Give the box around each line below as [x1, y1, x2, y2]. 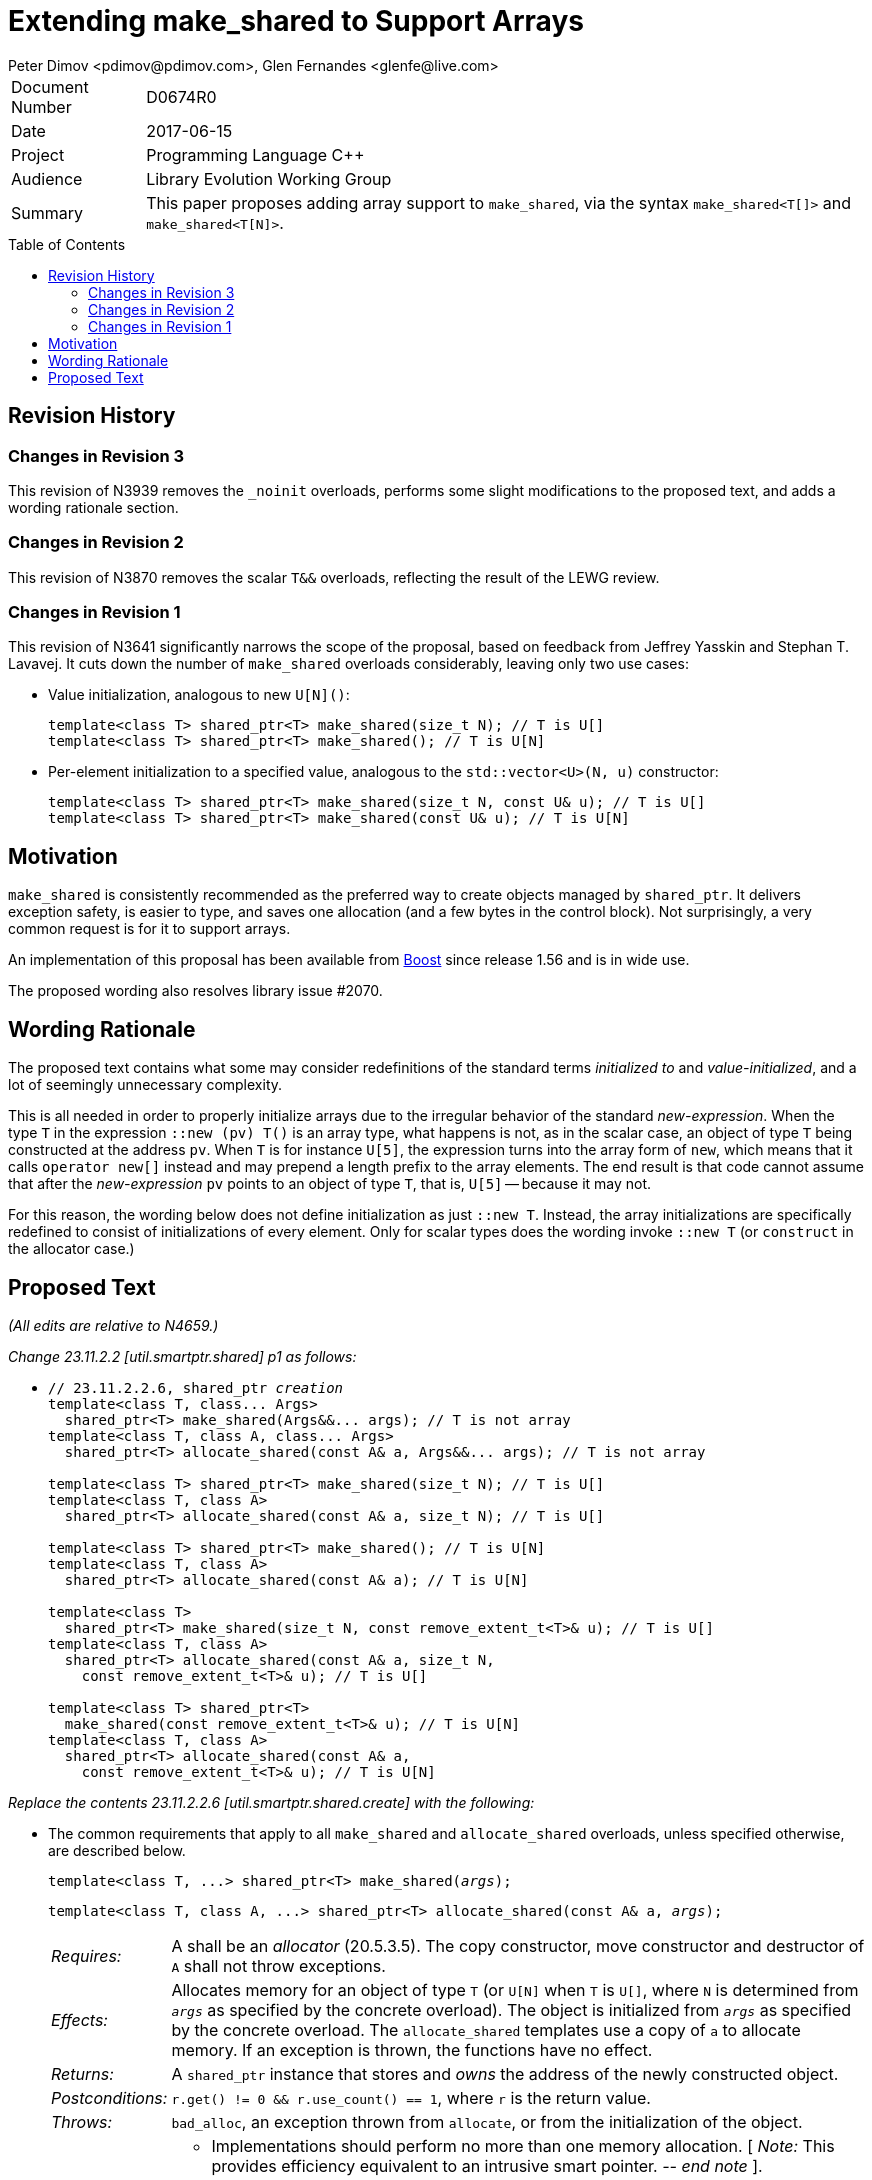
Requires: [51, 1946, 122, 1966]
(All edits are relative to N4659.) [8, 1317, 219, 1334]
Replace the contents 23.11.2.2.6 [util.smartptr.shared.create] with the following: [8, 1794, 535, 1811]
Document [11, 76, 89, 97]
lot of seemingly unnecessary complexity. [8, 1076, 283, 1094]
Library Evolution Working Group [146, 168, 392, 189]
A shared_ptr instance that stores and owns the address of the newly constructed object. [171, 2064, 839, 2084]
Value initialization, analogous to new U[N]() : [48, 686, 350, 704]
